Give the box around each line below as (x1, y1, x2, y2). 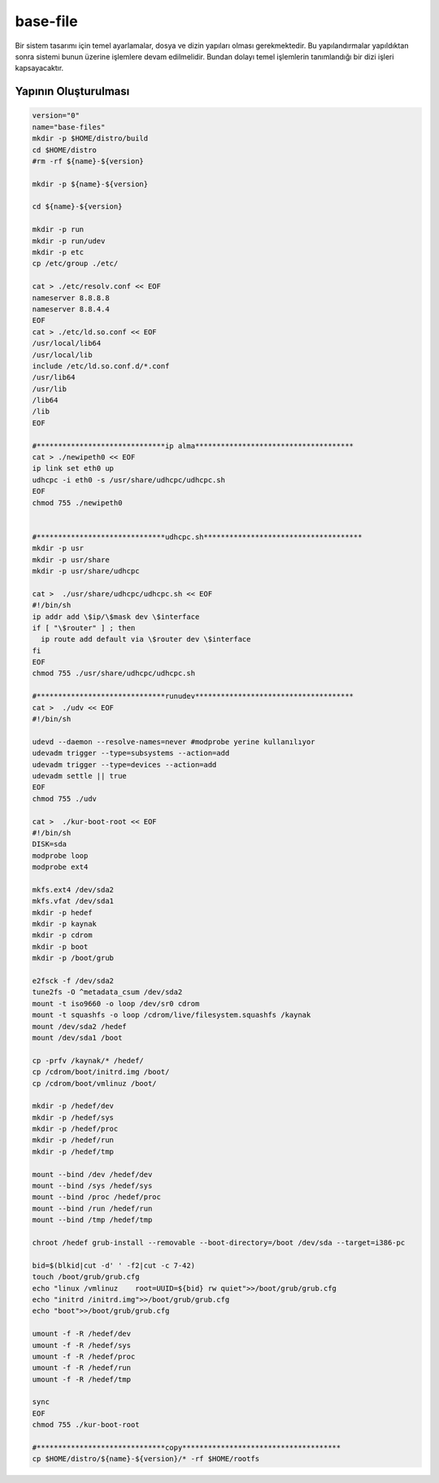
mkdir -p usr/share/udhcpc (32, 566, 140, 575)
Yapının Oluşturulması (15, 85, 130, 98)
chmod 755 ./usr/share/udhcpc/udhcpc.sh (32, 669, 195, 678)
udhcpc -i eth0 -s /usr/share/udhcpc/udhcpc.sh (32, 475, 225, 484)
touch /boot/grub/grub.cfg (32, 1272, 140, 1281)
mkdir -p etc (32, 248, 85, 257)
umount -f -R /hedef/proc (32, 1351, 136, 1361)
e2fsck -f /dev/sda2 (32, 976, 114, 986)
